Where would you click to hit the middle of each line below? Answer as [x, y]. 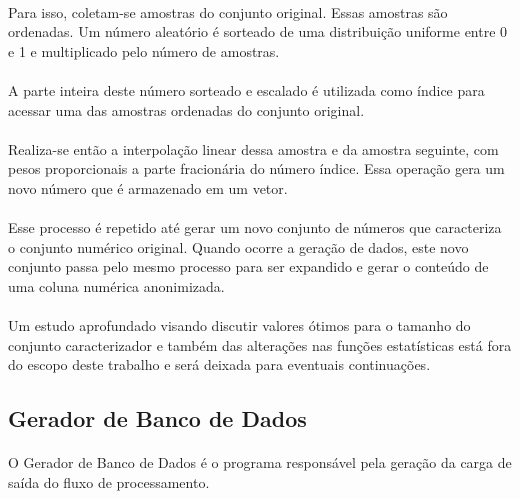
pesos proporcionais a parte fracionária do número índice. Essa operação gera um [256, 168]
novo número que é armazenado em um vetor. [148, 187]
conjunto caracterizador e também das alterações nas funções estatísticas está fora [260, 344]
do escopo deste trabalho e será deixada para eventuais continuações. [219, 364]
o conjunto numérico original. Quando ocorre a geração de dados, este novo [238, 246]
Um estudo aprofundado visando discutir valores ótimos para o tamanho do [239, 325]
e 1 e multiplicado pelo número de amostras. [144, 50]
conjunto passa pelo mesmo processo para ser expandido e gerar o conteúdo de [248, 266]
